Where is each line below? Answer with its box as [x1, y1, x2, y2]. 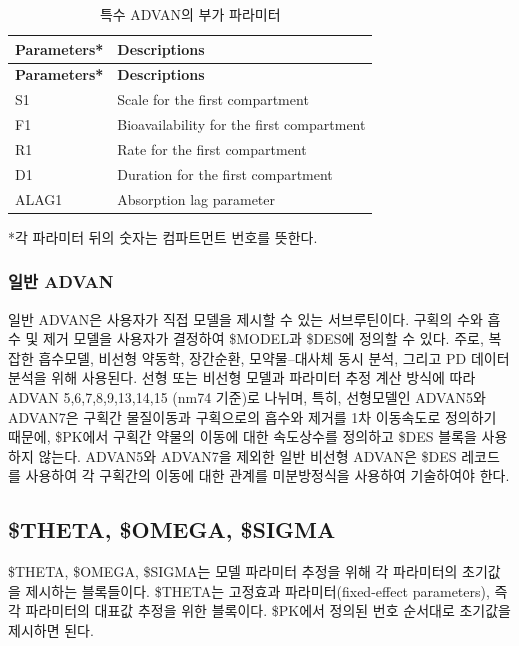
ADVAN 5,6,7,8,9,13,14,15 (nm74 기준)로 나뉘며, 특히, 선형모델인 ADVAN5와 [8, 386, 486, 407]
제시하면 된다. [8, 619, 94, 640]
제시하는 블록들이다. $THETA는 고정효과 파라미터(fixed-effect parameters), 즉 [25, 580, 508, 601]
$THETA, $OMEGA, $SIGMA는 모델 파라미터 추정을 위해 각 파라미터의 [8, 561, 458, 582]
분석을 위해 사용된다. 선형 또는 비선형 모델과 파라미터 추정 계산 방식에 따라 [8, 367, 476, 388]
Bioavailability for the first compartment [117, 114, 366, 135]
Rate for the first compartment [117, 138, 307, 159]
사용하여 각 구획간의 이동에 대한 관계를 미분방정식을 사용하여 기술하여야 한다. [25, 465, 510, 486]
